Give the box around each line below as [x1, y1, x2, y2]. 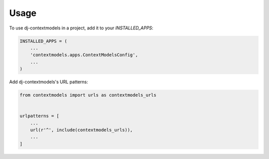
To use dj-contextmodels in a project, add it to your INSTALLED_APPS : [9, 25, 154, 31]
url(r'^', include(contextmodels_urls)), [30, 127, 133, 133]
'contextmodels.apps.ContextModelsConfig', [30, 52, 138, 58]
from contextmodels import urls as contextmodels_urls [19, 92, 156, 98]
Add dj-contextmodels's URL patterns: [9, 79, 88, 85]
